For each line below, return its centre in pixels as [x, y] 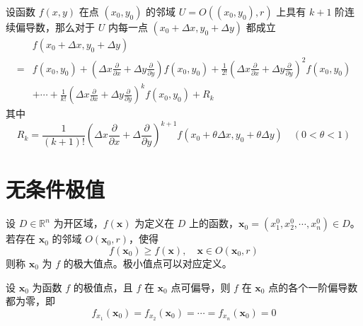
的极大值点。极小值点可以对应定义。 [148, 263]
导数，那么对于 [60, 27]
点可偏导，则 [201, 287]
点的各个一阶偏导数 [313, 287]
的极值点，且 [103, 287]
